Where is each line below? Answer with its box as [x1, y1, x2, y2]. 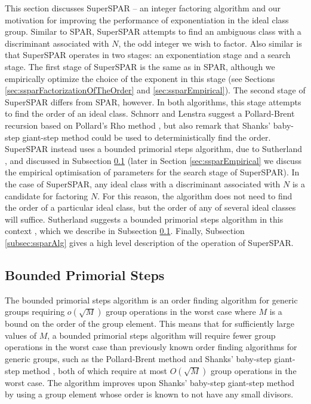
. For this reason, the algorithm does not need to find [97, 189, 292, 202]
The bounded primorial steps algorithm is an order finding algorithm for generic [5, 293, 298, 306]
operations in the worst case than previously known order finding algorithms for [5, 341, 297, 353]
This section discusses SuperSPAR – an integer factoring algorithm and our [5, 2, 281, 14]
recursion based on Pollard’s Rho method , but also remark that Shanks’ [5, 119, 271, 131]
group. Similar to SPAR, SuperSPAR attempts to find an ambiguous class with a [5, 25, 301, 38]
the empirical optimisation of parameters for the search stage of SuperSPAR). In [5, 166, 300, 178]
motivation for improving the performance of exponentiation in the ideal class [5, 13, 289, 26]
